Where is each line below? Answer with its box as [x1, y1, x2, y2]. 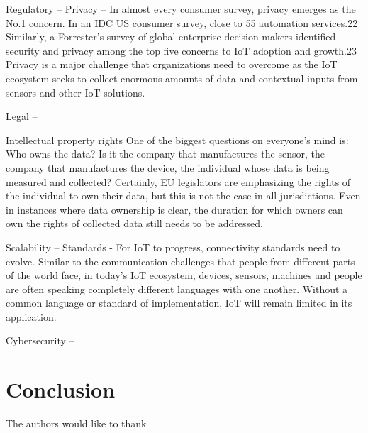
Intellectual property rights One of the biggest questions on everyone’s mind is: [6, 132, 349, 147]
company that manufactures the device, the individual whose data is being [6, 160, 330, 175]
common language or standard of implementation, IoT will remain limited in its [6, 295, 352, 310]
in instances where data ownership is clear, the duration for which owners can [6, 202, 343, 217]
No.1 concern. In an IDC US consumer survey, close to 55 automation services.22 [6, 15, 358, 30]
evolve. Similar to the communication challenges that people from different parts [6, 253, 355, 268]
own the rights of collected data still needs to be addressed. [6, 216, 263, 231]
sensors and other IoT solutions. [6, 84, 145, 99]
